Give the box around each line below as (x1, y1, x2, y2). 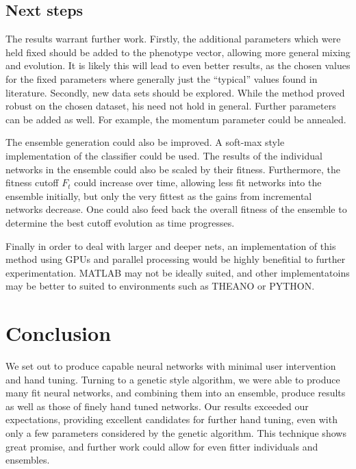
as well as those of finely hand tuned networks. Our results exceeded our (5, 398, 309, 413)
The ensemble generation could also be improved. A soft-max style (5, 135, 285, 149)
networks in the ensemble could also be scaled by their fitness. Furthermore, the (5, 162, 340, 176)
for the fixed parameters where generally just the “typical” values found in (5, 71, 318, 86)
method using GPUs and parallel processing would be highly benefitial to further (5, 252, 346, 266)
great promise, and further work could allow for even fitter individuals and (5, 439, 318, 453)
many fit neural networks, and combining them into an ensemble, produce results (5, 385, 346, 400)
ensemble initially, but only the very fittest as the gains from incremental (5, 188, 312, 203)
